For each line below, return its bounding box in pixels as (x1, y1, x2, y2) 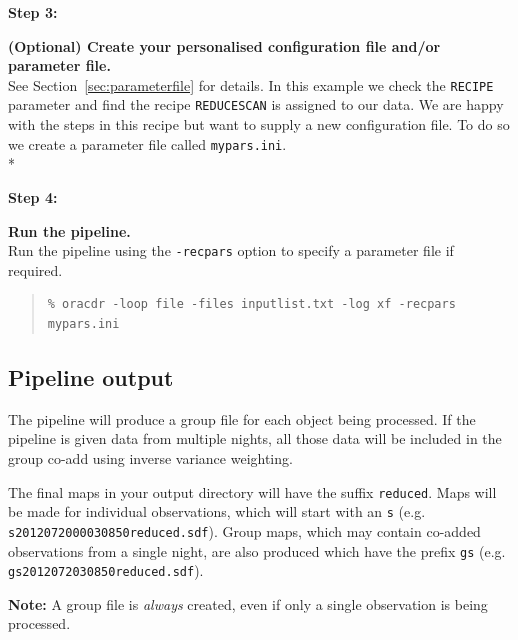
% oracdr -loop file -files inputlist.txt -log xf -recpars (47, 297, 456, 312)
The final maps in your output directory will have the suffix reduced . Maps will (8, 481, 497, 502)
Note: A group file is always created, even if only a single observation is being (8, 593, 488, 614)
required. (8, 259, 63, 280)
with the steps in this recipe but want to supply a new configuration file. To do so (8, 114, 510, 135)
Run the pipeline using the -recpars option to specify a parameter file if (8, 240, 454, 261)
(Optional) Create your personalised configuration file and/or (8, 35, 441, 56)
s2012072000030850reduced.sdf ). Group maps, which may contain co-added (8, 520, 481, 541)
